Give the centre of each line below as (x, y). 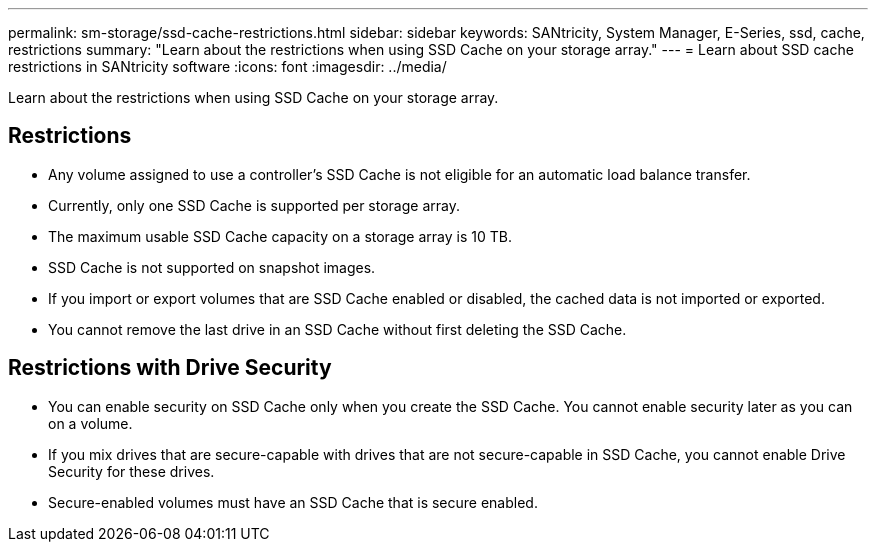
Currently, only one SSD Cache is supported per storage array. (254, 205)
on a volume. (90, 423)
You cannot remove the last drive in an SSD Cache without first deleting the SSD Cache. (337, 329)
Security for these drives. (131, 471)
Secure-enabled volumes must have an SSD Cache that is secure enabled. (293, 502)
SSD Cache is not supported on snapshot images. (212, 267)
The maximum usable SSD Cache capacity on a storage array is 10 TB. (280, 236)
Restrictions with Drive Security (170, 368)
